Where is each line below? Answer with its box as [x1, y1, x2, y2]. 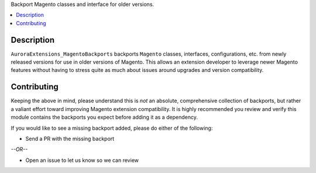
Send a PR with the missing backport [25, 135, 115, 142]
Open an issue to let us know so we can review [25, 157, 139, 164]
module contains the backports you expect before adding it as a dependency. [11, 114, 198, 121]
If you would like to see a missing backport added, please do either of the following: [11, 124, 213, 132]
